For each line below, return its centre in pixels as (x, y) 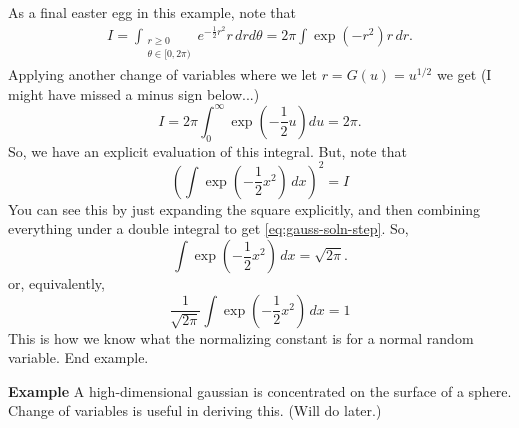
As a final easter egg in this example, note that (152, 12)
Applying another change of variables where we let (162, 74)
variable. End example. (78, 357)
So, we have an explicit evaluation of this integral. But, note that (207, 150)
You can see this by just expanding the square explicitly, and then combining (244, 208)
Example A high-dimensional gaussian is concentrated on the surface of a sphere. (260, 390)
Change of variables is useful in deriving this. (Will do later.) (195, 410)
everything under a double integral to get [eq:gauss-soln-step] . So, (208, 228)
